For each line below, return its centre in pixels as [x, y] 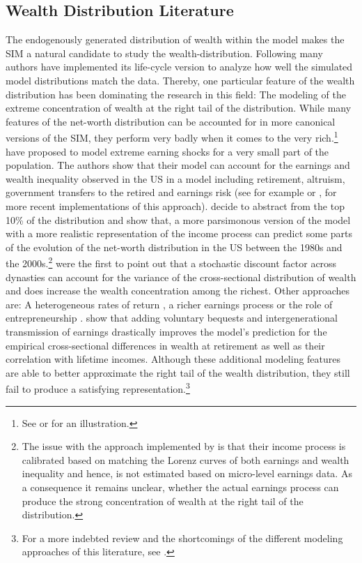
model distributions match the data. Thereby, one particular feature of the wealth [180, 80]
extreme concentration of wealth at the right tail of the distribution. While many [179, 108]
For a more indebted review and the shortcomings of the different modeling [182, 538]
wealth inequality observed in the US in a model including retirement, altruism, [175, 178]
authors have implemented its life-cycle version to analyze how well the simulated [179, 67]
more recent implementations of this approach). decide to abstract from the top [175, 205]
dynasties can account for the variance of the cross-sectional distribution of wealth [181, 277]
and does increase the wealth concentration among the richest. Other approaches [178, 291]
